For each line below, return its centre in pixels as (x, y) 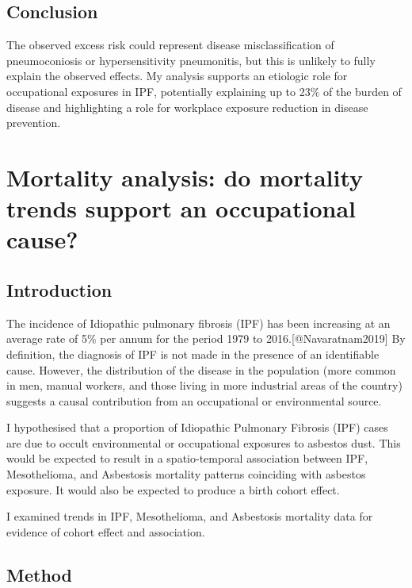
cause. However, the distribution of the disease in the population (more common (201, 369)
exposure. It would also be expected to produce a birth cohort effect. (173, 489)
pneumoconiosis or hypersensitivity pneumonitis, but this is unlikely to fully (191, 60)
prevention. (34, 123)
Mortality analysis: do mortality (185, 177)
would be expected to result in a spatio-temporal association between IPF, (187, 458)
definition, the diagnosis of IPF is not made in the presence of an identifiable (193, 354)
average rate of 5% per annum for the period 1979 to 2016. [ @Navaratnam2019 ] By (206, 338)
